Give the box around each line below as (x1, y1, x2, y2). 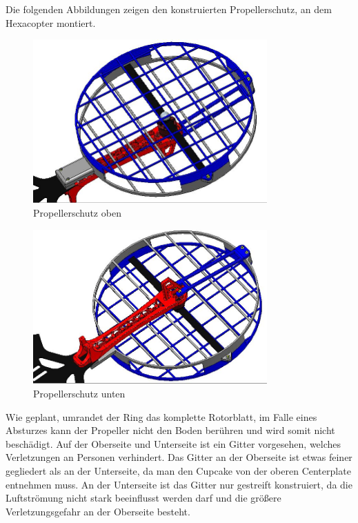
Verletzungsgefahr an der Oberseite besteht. (6, 504, 190, 518)
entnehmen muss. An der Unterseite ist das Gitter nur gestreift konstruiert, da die (6, 477, 352, 491)
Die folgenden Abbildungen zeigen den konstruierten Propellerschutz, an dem (6, 2, 332, 16)
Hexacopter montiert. (6, 15, 96, 30)
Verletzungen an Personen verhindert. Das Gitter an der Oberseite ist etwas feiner (6, 450, 352, 464)
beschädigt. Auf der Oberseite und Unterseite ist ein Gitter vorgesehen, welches (6, 436, 341, 451)
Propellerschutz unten (33, 386, 126, 401)
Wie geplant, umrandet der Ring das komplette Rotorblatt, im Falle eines (6, 409, 317, 424)
